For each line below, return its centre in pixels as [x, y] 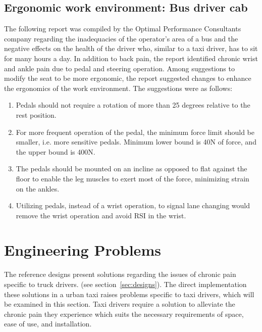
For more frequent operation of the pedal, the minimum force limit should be [135, 132]
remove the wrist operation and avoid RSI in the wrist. [101, 215]
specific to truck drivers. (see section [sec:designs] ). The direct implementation [125, 284]
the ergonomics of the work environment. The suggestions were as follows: [118, 88]
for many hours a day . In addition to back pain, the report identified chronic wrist [131, 58]
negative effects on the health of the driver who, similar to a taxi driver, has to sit [131, 48]
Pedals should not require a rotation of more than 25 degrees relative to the [133, 105]
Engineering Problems [83, 250]
